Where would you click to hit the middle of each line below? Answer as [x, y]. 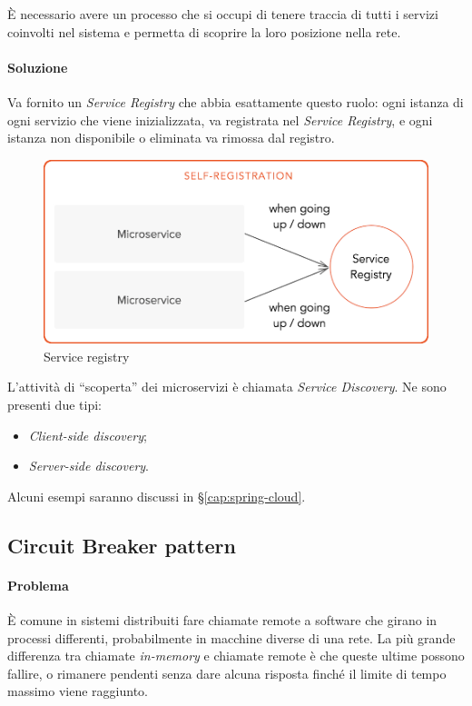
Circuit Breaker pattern [122, 545]
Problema [38, 585]
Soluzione [38, 67]
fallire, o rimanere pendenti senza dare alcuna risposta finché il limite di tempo [227, 673]
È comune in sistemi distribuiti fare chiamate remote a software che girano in [222, 619]
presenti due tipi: [54, 404]
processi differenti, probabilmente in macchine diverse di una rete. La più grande [231, 637]
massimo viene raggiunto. [78, 691]
